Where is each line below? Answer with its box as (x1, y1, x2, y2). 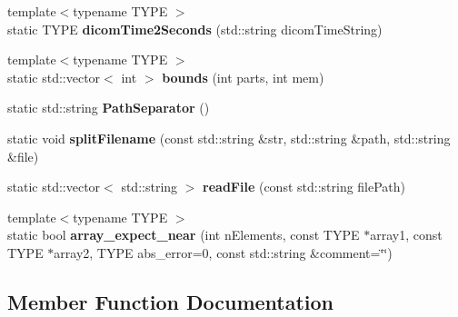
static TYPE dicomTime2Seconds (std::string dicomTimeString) (7, 19, 383, 38)
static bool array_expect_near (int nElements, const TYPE (7, 225, 360, 244)
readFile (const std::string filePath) (203, 177, 406, 196)
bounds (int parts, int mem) (162, 67, 324, 86)
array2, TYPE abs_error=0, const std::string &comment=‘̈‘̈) (54, 243, 393, 262)
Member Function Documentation (7, 287, 334, 315)
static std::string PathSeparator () (7, 98, 210, 117)
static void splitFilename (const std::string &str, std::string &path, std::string (7, 128, 451, 147)
